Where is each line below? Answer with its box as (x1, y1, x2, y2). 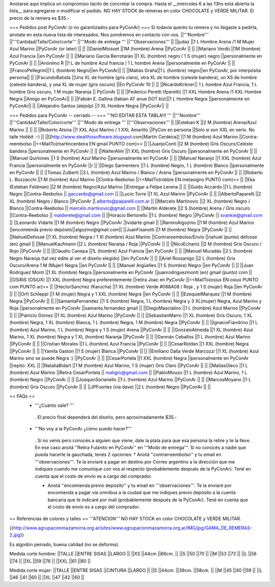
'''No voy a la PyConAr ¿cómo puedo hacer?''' (35, 426, 132, 432)
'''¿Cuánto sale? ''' (35, 402, 74, 408)
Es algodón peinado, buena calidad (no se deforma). (9, 541, 120, 547)
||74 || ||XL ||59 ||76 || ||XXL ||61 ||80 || (9, 558, 91, 564)
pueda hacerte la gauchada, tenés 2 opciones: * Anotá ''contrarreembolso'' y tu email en (35, 452, 222, 458)
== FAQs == (9, 393, 35, 399)
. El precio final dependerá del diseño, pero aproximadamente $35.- (35, 414, 177, 420)
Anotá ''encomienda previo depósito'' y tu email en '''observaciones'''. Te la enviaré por (47, 482, 232, 488)
